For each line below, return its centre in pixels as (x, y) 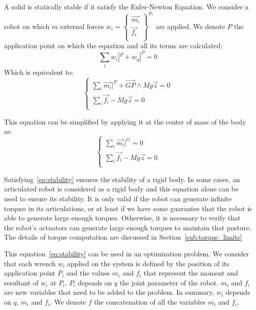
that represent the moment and (191, 273)
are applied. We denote (191, 26)
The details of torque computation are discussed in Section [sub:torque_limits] (123, 237)
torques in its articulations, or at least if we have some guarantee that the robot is (128, 208)
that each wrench (30, 263)
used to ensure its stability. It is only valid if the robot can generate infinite (118, 198)
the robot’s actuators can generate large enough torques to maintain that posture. (128, 227)
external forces (82, 26)
